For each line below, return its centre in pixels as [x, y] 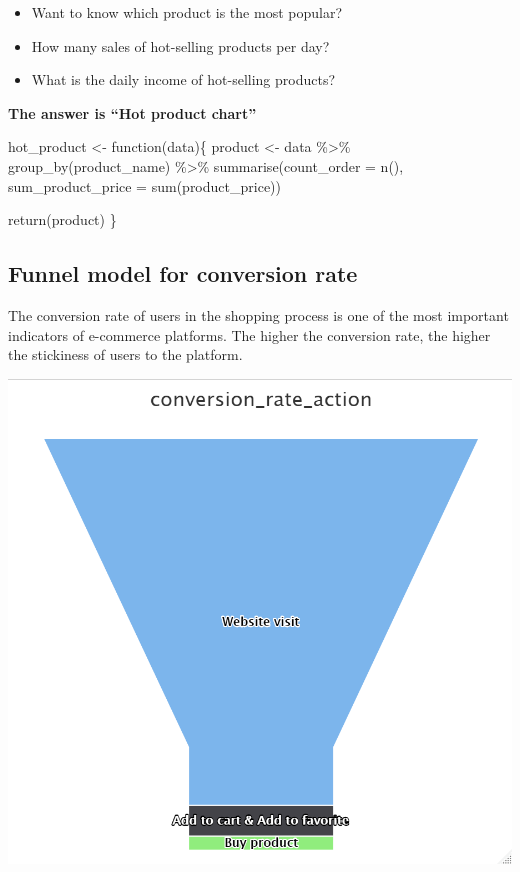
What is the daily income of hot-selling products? [183, 79]
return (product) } [62, 219]
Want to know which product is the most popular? [186, 12]
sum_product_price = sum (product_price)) [144, 185]
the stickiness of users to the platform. [125, 354]
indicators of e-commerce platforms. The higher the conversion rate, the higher [249, 334]
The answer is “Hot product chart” [132, 112]
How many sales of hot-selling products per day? [180, 45]
